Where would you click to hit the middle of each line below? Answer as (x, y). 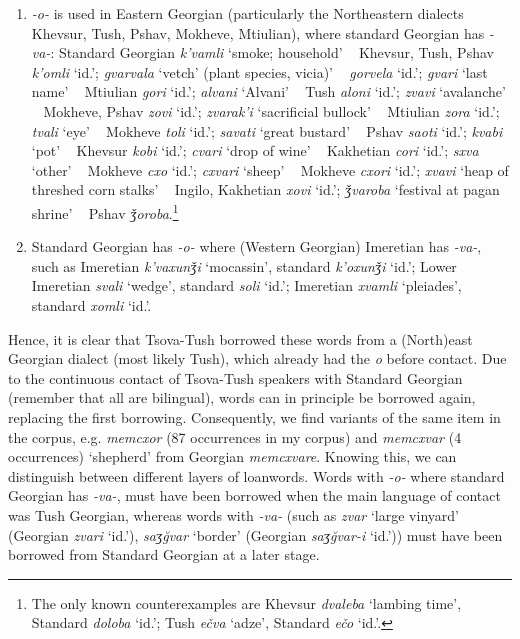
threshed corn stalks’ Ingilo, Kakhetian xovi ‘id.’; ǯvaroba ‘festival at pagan (265, 189)
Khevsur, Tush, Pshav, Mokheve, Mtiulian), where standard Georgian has (258, 32)
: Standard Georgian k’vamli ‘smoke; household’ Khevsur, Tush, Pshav (272, 52)
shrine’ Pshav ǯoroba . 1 (105, 211)
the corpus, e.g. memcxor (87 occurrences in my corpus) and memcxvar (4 (235, 436)
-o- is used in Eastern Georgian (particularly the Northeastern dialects (247, 13)
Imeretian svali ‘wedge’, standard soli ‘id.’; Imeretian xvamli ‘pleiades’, (246, 285)
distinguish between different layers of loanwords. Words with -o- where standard (256, 475)
